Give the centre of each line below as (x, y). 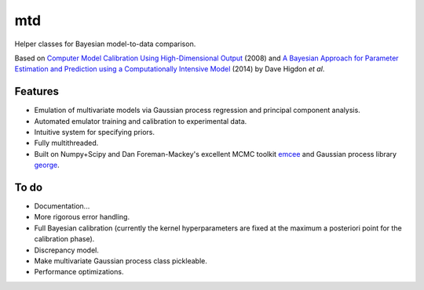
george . (47, 165)
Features (37, 91)
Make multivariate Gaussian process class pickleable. (121, 261)
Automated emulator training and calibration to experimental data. (141, 121)
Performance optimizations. (79, 272)
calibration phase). (64, 239)
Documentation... (62, 206)
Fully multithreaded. (66, 143)
